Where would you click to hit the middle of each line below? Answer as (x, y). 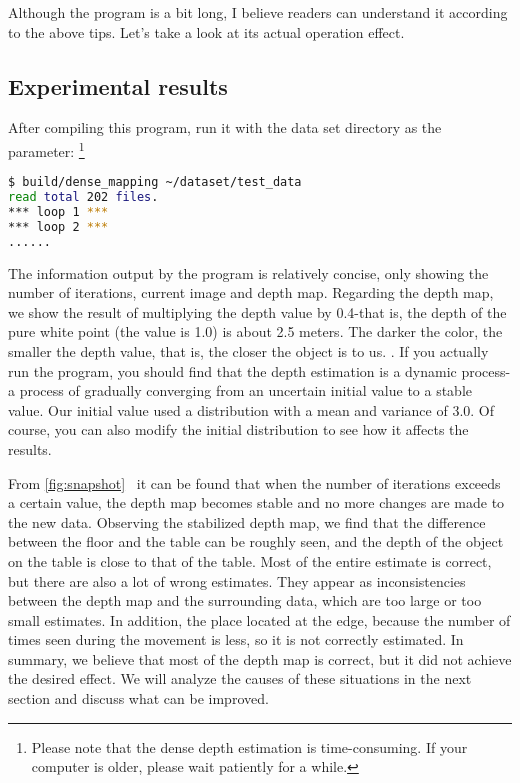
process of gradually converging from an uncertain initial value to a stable (246, 390)
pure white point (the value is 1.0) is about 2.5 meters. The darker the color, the (255, 331)
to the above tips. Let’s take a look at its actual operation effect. (206, 31)
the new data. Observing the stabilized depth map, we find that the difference (247, 521)
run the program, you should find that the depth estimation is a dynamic (232, 370)
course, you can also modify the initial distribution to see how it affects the (238, 429)
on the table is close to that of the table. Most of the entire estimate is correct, (250, 560)
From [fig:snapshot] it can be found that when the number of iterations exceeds (254, 482)
